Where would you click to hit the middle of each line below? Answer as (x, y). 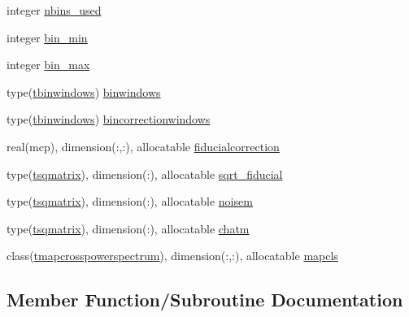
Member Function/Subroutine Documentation (205, 300)
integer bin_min (47, 37)
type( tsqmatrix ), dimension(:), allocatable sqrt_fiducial (145, 174)
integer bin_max (48, 65)
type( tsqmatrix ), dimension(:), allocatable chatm (128, 228)
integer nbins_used (54, 10)
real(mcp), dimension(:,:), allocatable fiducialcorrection (143, 146)
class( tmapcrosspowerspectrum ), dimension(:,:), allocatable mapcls (172, 256)
